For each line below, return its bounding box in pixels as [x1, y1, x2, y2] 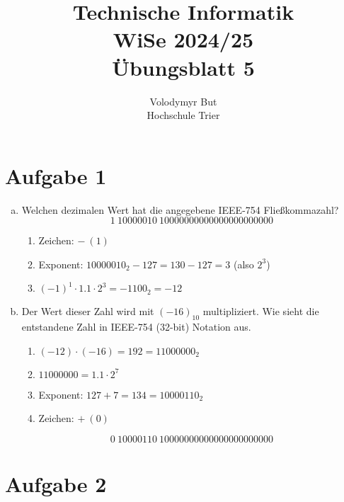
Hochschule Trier [147, 108, 220, 122]
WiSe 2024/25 [113, 25, 254, 54]
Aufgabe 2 [5, 469, 107, 498]
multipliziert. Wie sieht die [202, 304, 319, 319]
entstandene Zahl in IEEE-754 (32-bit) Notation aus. [21, 319, 251, 334]
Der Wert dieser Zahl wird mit [21, 304, 154, 319]
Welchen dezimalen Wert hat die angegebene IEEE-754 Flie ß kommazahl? [21, 202, 339, 217]
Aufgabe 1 [5, 161, 107, 190]
